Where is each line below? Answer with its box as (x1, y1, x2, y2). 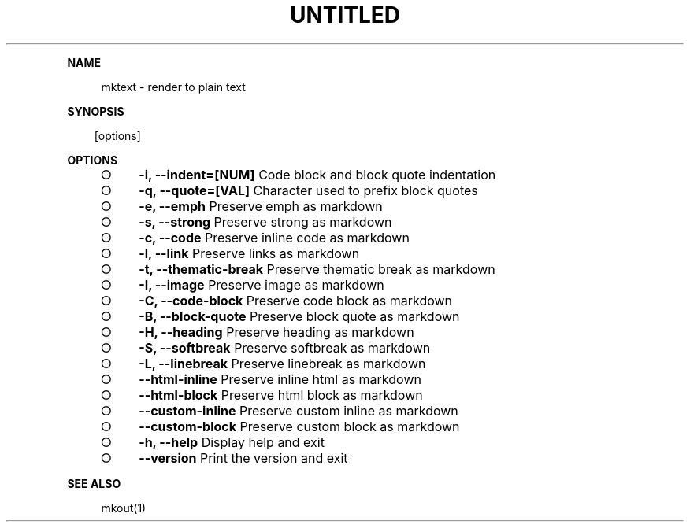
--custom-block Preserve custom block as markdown (139, 418, 460, 434)
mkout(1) (101, 500, 147, 515)
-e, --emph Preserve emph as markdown (139, 198, 383, 214)
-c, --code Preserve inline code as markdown (139, 229, 410, 246)
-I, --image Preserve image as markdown (139, 276, 384, 293)
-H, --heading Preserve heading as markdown (139, 323, 414, 340)
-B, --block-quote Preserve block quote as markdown (139, 308, 460, 324)
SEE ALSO (67, 476, 121, 490)
